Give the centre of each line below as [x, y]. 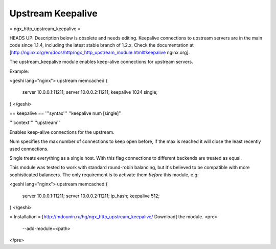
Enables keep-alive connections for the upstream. [62, 132]
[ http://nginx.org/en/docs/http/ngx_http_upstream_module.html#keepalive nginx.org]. [100, 52]
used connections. [29, 149]
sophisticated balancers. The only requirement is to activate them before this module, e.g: [104, 175]
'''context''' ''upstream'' [35, 122]
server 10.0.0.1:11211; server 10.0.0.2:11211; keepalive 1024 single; [90, 92]
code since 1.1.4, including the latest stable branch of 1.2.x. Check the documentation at [102, 45]
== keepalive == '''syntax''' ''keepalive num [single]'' [65, 113]
